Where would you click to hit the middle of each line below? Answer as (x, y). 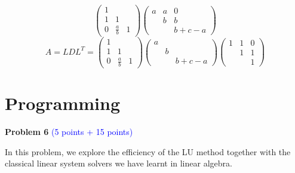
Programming (62, 103)
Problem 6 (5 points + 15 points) (69, 132)
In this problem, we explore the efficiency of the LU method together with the (148, 151)
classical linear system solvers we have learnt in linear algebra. (119, 163)
